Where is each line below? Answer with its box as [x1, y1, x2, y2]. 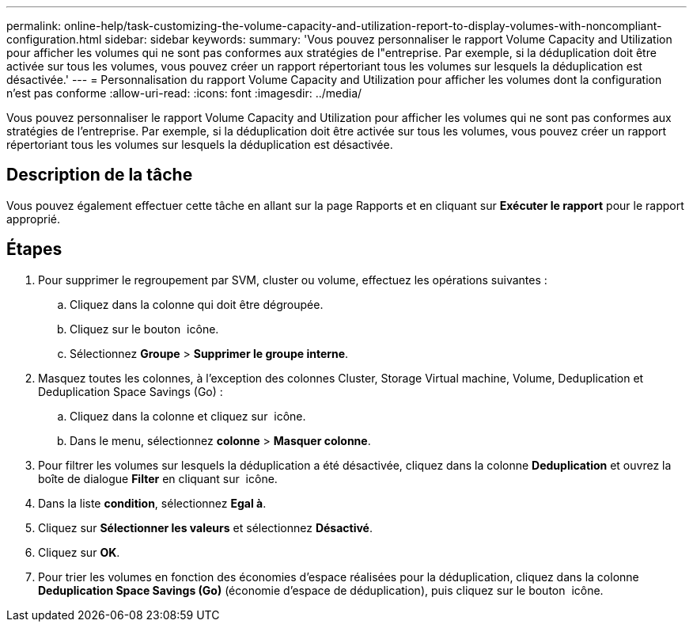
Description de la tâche [6, 165, 193, 185]
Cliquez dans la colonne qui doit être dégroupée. [70, 297, 324, 311]
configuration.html [6, 32, 102, 46]
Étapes [6, 239, 62, 260]
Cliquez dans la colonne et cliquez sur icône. [70, 409, 306, 423]
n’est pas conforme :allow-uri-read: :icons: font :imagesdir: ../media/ [6, 86, 362, 100]
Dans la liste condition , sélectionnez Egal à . [38, 496, 267, 510]
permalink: [6, 19, 62, 32]
